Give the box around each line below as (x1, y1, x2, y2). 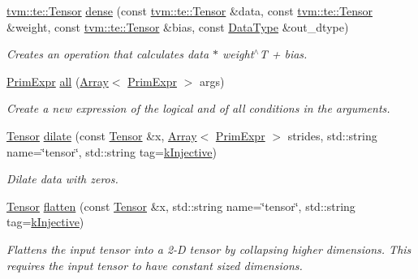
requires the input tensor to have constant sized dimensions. (6, 256, 303, 273)
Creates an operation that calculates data (6, 45, 209, 62)
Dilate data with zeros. (6, 170, 119, 187)
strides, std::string (287, 127, 377, 144)
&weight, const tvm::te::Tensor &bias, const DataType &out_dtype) (6, 18, 349, 35)
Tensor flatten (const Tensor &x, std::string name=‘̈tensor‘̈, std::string (6, 197, 356, 214)
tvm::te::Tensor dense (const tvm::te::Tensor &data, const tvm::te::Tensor (6, 2, 373, 19)
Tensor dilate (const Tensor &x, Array (6, 127, 197, 144)
